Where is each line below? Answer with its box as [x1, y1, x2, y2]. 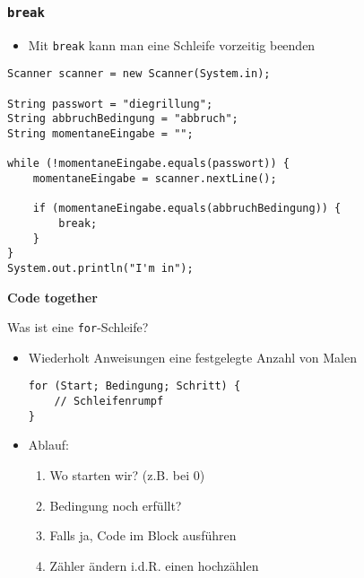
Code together [7, 287, 98, 306]
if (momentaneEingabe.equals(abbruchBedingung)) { [32, 202, 342, 215]
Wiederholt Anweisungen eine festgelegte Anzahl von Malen [28, 347, 357, 366]
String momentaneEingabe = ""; [7, 127, 194, 141]
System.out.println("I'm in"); [7, 261, 194, 275]
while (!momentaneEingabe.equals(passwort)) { [7, 157, 290, 171]
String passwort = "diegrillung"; [7, 97, 213, 110]
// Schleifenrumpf [54, 395, 164, 408]
